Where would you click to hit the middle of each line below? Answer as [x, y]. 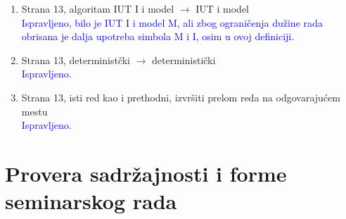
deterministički [184, 60]
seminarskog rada [91, 201]
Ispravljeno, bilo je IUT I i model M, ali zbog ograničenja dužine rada [172, 22]
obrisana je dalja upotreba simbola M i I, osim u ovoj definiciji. [158, 36]
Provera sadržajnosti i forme [146, 173]
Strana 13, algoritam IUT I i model [98, 8]
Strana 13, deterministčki [76, 60]
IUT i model [222, 8]
